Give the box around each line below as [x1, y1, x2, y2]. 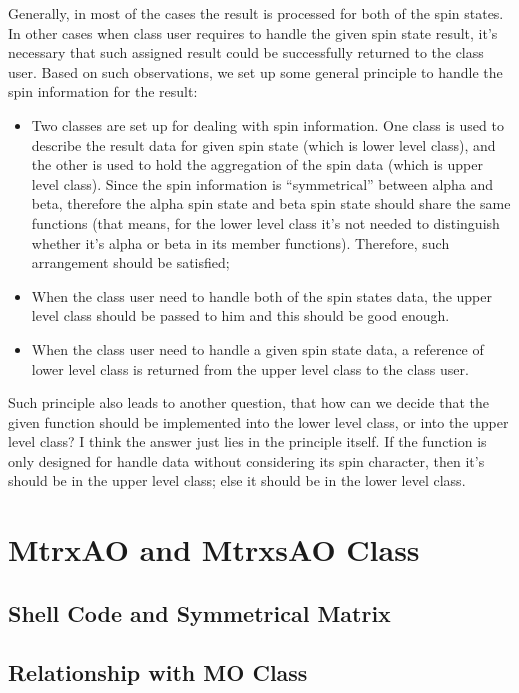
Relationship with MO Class [8, 656, 308, 687]
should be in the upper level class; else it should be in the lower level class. [8, 470, 466, 491]
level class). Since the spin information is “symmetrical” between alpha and [31, 173, 494, 194]
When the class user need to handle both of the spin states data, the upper [31, 285, 493, 306]
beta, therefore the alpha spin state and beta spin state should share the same [31, 193, 511, 214]
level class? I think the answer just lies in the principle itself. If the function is [8, 431, 487, 452]
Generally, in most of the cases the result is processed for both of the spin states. [8, 3, 504, 23]
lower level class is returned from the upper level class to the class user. [31, 358, 469, 379]
